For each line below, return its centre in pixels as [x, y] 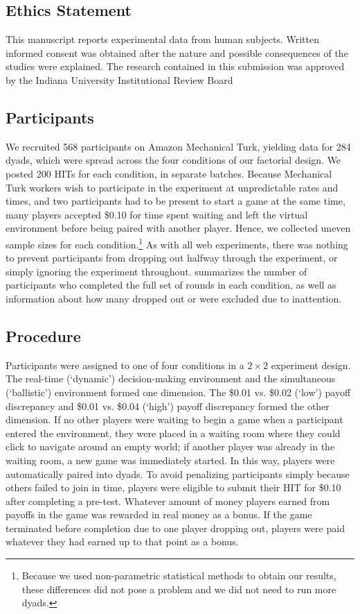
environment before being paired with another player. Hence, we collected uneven [178, 228]
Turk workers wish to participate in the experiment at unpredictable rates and [172, 187]
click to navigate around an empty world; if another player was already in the [170, 446]
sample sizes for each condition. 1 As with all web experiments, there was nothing [177, 243]
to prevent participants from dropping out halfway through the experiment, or [172, 258]
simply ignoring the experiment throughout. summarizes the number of [156, 271]
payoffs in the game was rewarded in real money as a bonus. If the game [159, 514]
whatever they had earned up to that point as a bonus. [122, 541]
